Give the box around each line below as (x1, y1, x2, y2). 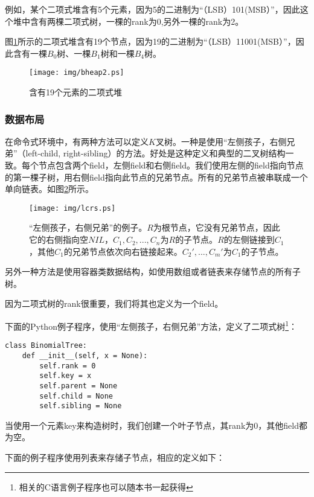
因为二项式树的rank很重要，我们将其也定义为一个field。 (5, 297, 223, 310)
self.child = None (39, 391, 113, 400)
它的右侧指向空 (29, 233, 88, 246)
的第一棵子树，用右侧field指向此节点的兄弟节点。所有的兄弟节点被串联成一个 (5, 170, 308, 183)
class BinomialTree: (5, 341, 88, 350)
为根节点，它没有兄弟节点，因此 (153, 221, 280, 234)
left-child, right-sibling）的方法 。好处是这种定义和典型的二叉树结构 (25, 147, 286, 159)
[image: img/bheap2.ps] (29, 68, 124, 77)
